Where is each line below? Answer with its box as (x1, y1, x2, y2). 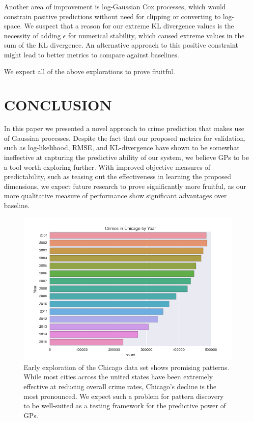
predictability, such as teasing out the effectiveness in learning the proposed (4, 171, 231, 182)
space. (4, 21, 22, 31)
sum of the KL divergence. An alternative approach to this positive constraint (4, 40, 239, 50)
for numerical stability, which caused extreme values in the (68, 30, 245, 40)
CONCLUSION (4, 95, 112, 115)
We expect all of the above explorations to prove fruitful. (4, 66, 175, 76)
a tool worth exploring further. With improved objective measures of (4, 161, 211, 172)
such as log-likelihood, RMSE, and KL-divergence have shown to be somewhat (4, 142, 240, 153)
